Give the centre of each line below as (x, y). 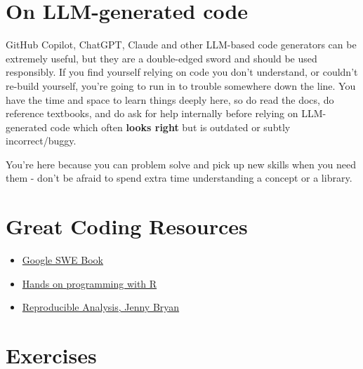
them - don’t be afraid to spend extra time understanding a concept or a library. (179, 178)
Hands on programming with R (90, 283)
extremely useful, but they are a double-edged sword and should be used (161, 58)
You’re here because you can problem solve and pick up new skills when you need (181, 164)
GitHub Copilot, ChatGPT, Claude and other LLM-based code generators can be (181, 45)
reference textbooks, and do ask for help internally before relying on (152, 113)
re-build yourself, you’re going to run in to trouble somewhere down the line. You (181, 85)
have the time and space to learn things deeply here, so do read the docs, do (170, 99)
